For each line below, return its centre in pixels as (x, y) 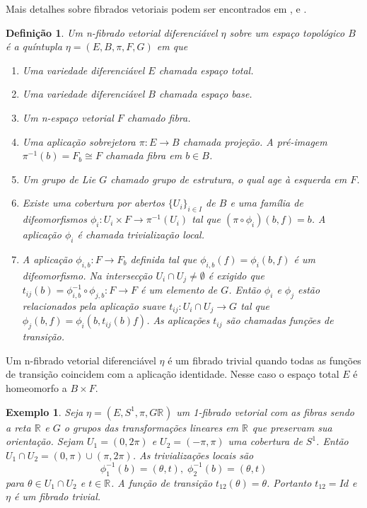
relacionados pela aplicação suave (94, 305)
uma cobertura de (265, 441)
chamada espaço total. (206, 70)
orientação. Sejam (45, 441)
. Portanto (289, 482)
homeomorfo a (36, 388)
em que (172, 46)
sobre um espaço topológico (287, 32)
